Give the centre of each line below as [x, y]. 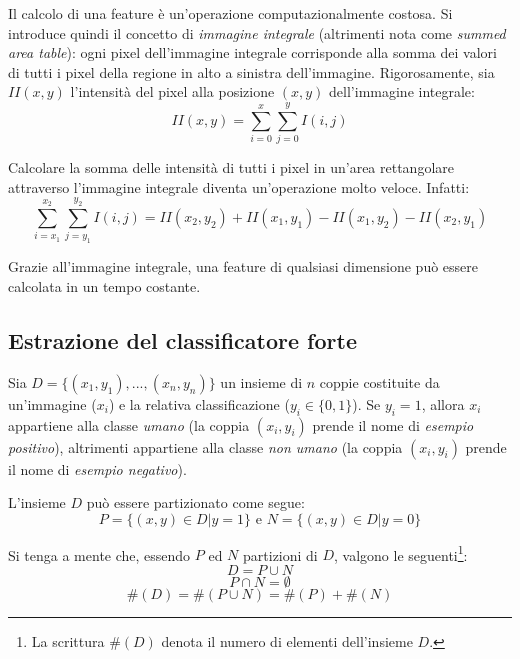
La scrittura [68, 640]
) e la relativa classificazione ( [199, 403]
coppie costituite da [379, 381]
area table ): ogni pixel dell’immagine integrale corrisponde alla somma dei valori [252, 52]
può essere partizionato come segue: [195, 502]
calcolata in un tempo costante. [104, 285]
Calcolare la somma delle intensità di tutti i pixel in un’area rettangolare [231, 167]
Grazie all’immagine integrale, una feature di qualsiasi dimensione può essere [243, 266]
